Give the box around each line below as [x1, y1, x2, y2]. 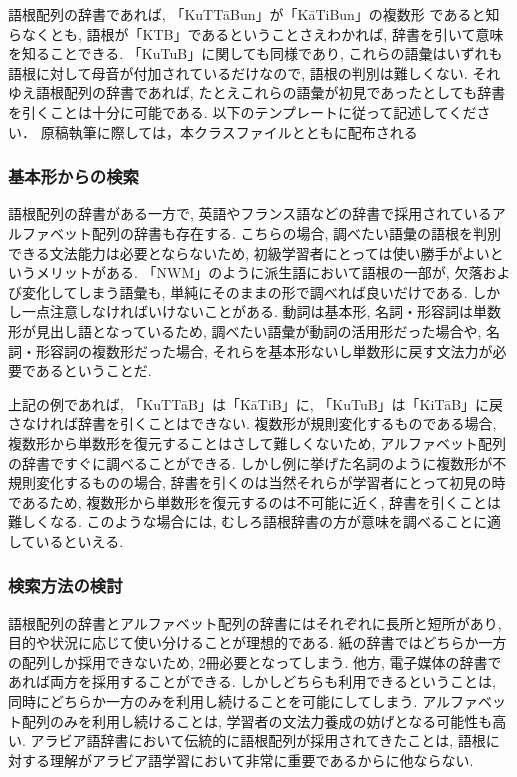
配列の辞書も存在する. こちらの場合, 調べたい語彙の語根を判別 [91, 222, 502, 243]
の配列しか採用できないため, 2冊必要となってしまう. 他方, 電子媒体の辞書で [8, 651, 502, 672]
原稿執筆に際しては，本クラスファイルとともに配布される [40, 121, 418, 142]
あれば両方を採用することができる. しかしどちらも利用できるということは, [8, 671, 496, 692]
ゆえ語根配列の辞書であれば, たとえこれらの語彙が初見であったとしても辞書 [8, 82, 506, 103]
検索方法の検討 [8, 573, 123, 598]
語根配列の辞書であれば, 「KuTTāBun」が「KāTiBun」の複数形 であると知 [8, 4, 500, 24]
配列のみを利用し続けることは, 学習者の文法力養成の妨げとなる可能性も [21, 710, 493, 731]
